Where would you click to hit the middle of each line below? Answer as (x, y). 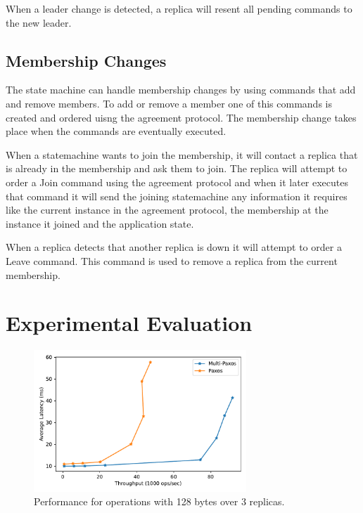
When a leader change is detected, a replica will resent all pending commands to (179, 8)
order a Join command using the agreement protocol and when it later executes (177, 182)
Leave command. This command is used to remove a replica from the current (172, 260)
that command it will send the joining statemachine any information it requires (177, 196)
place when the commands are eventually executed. (116, 131)
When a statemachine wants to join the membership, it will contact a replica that (182, 154)
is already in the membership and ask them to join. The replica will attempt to (177, 168)
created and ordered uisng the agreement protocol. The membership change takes (181, 117)
